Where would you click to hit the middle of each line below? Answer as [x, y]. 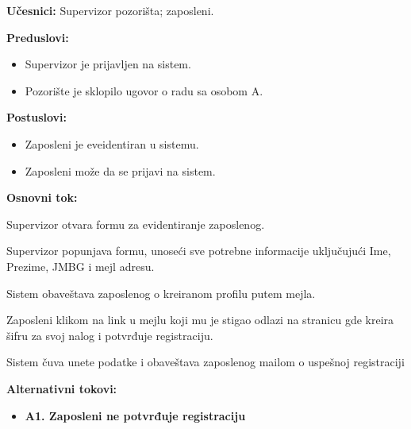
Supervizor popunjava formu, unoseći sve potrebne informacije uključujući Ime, [199, 251]
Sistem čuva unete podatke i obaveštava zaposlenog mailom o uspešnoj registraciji [205, 362]
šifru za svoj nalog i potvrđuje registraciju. [110, 335]
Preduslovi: [38, 37]
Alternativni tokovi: [62, 388]
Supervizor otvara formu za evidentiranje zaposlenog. [136, 224]
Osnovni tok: [42, 197]
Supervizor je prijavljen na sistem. [108, 64]
